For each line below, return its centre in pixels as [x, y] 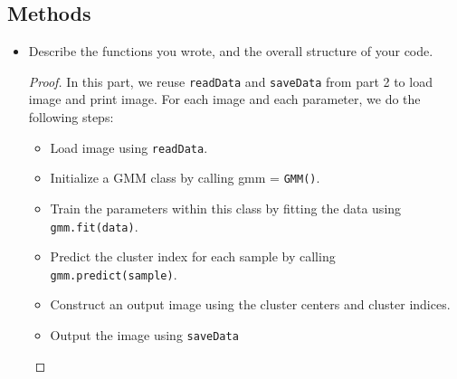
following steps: [71, 117]
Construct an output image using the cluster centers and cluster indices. [250, 304]
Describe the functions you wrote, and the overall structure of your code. [231, 51]
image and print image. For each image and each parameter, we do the [224, 99]
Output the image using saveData [144, 335]
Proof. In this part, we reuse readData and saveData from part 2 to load [230, 81]
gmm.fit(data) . [94, 226]
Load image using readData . [129, 147]
